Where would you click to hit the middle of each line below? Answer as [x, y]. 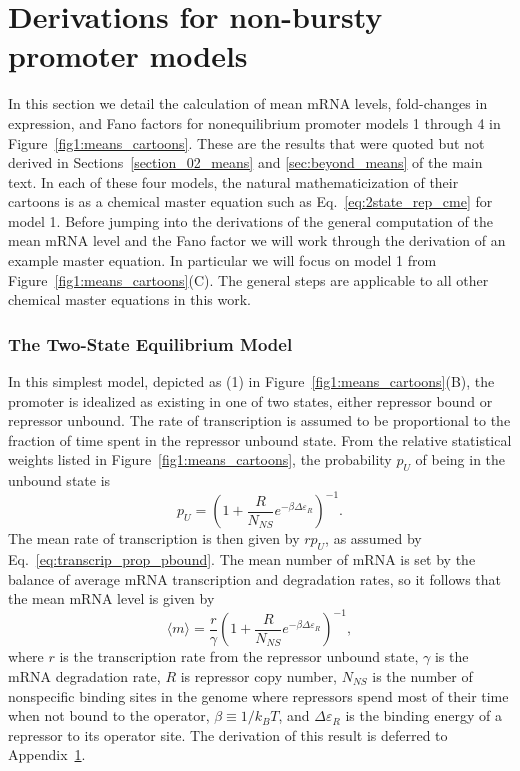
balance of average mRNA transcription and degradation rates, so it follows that [255, 578]
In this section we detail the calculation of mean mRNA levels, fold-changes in [248, 103]
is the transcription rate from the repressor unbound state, [239, 656]
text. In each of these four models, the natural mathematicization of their [233, 181]
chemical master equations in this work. [129, 299]
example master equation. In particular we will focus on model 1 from [222, 260]
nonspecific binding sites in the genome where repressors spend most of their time [258, 695]
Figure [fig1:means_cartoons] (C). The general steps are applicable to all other [248, 279]
